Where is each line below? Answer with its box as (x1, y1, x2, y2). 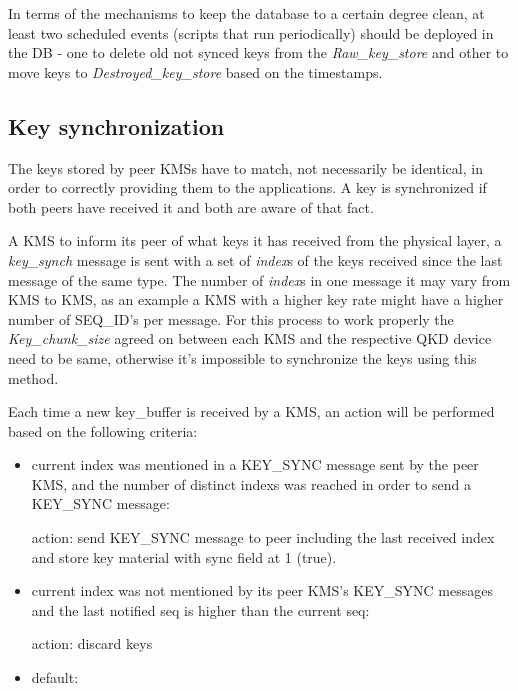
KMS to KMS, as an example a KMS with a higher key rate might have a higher (8, 289, 504, 310)
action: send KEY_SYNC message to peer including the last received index (31, 527, 495, 548)
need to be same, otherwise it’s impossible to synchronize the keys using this (8, 347, 477, 368)
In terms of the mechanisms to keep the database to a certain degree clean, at (8, 3, 485, 23)
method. (8, 367, 59, 388)
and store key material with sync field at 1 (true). (31, 546, 337, 567)
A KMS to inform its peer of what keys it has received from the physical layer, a (8, 230, 502, 251)
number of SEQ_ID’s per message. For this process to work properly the (8, 308, 454, 329)
